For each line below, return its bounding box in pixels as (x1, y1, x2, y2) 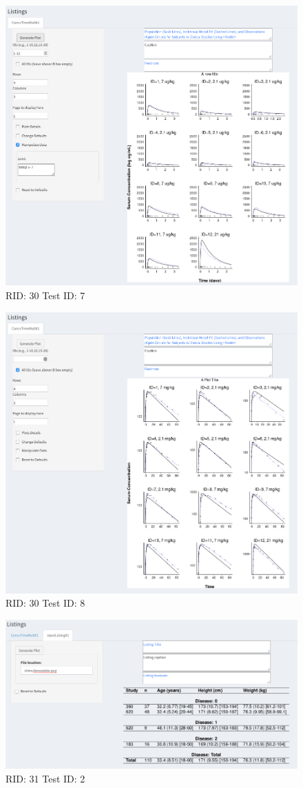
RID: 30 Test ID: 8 (6, 596, 85, 610)
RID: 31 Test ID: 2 (6, 771, 85, 785)
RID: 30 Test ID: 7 (6, 287, 85, 302)
